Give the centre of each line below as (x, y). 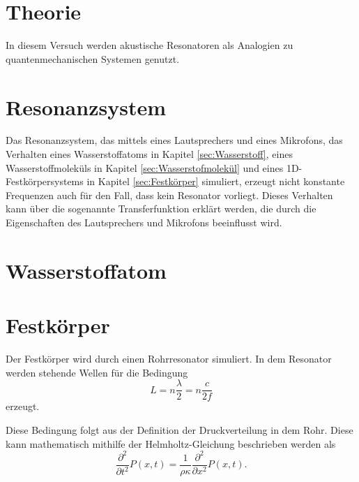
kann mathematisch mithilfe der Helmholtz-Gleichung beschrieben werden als (171, 443)
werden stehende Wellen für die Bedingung (97, 372)
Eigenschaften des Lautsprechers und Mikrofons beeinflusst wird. (144, 222)
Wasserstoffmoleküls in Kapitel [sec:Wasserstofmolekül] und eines (145, 167)
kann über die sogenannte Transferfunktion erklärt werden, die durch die (161, 209)
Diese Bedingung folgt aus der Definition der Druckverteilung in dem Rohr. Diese (179, 429)
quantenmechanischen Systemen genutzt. (93, 58)
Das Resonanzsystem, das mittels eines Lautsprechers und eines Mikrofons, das (174, 140)
